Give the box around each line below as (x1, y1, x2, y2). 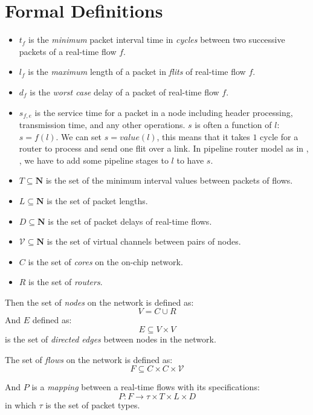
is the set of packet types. (45, 398, 140, 411)
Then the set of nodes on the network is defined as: (5, 295, 194, 308)
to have (176, 153, 204, 166)
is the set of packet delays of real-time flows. (48, 214, 212, 227)
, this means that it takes (156, 130, 250, 143)
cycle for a (260, 130, 298, 143)
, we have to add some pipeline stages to (19, 153, 169, 166)
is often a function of (195, 118, 272, 130)
